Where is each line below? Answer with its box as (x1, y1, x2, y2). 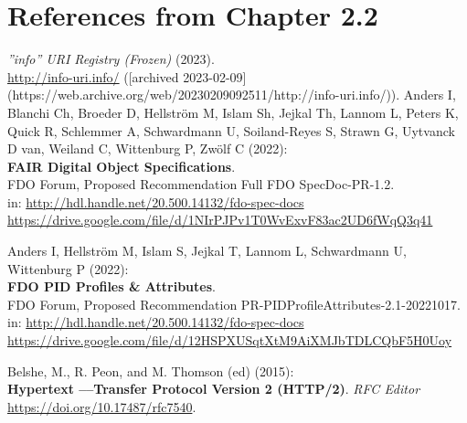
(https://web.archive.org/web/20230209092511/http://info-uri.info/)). (7, 85, 400, 104)
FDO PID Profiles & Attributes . (7, 277, 216, 296)
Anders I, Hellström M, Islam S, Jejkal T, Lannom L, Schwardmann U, (7, 241, 407, 260)
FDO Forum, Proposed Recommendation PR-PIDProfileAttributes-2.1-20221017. (7, 294, 461, 313)
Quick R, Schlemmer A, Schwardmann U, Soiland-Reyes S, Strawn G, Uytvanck (7, 121, 455, 140)
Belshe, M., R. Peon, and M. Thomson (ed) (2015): (7, 361, 294, 380)
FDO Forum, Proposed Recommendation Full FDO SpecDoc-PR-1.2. (7, 174, 395, 194)
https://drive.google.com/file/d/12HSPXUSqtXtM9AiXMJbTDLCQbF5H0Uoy (7, 331, 452, 350)
